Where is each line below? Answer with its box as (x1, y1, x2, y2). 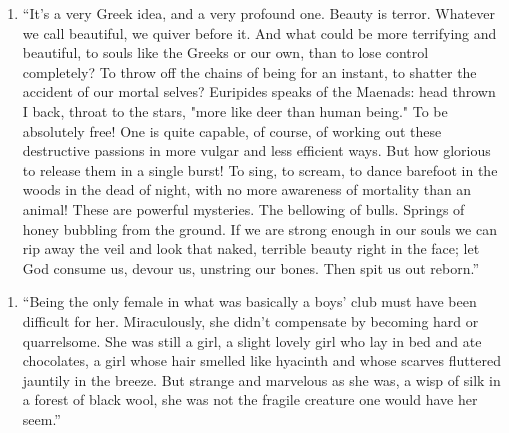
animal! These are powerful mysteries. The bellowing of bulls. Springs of (22, 198, 465, 219)
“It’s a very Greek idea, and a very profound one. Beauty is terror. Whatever (22, 3, 495, 23)
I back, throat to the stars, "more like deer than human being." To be (22, 100, 448, 121)
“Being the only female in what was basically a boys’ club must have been (22, 291, 477, 312)
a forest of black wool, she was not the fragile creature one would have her (22, 389, 478, 410)
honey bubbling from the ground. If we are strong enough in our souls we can (22, 218, 497, 239)
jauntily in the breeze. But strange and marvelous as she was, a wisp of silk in (22, 369, 501, 390)
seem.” (22, 408, 61, 429)
